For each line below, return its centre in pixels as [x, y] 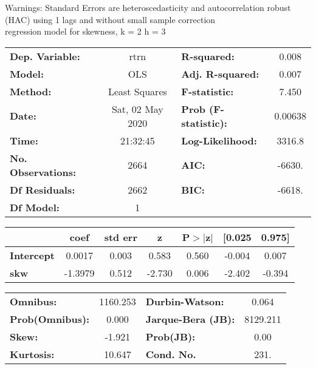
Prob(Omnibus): [50, 319]
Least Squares [137, 91]
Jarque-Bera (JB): [190, 319]
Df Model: [35, 207]
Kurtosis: [32, 354]
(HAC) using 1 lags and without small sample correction [110, 19]
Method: [31, 91]
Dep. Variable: [45, 56]
